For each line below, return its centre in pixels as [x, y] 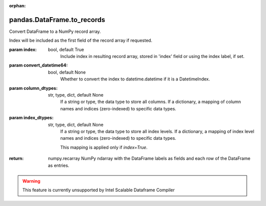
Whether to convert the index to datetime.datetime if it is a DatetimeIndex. [135, 79]
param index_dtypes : [31, 118]
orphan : [17, 6]
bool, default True [66, 50]
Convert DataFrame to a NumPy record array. [55, 31]
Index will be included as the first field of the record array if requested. [81, 40]
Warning [31, 181]
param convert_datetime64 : [38, 65]
